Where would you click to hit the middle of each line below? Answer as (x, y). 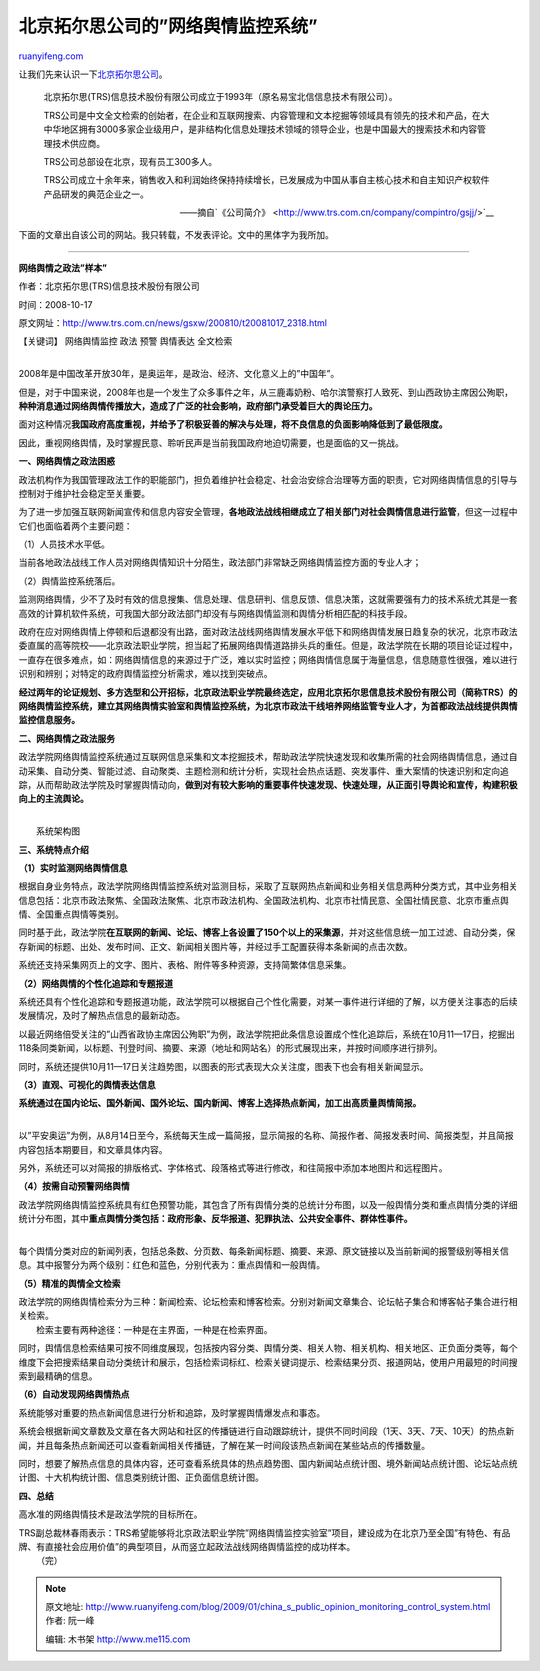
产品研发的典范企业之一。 (96, 194)
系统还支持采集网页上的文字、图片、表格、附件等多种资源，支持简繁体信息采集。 (185, 965)
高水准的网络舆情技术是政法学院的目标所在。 (110, 1514)
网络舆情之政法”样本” (62, 267)
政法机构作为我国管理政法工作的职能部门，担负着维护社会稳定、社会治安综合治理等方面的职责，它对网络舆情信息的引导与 (268, 479)
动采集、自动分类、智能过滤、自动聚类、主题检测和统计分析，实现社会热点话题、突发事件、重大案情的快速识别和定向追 (263, 771)
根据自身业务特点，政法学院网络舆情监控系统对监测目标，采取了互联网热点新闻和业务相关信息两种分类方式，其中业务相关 (268, 886)
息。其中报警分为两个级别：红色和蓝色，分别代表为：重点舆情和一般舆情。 (171, 1265)
